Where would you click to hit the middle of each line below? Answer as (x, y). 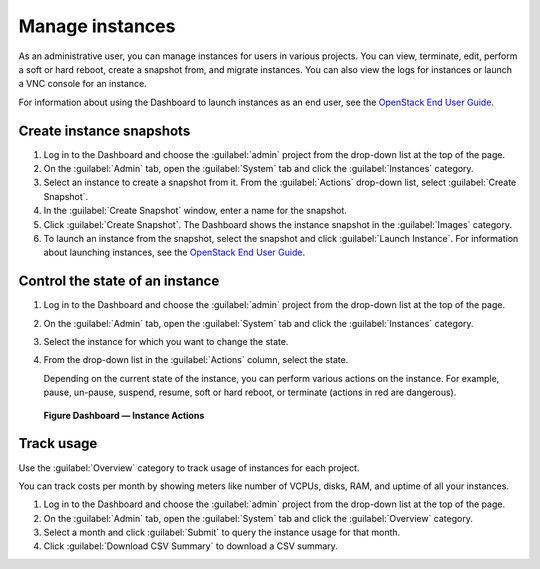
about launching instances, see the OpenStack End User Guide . (174, 252)
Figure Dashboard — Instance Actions (124, 415)
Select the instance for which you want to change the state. (166, 342)
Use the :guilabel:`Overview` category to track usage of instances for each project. (189, 467)
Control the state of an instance (119, 281)
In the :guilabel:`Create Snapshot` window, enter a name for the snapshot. (195, 211)
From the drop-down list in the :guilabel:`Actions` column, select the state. (196, 360)
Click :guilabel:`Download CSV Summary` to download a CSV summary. (191, 546)
